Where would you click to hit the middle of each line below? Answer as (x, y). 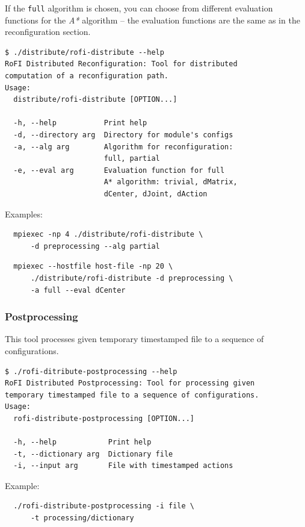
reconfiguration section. (48, 32)
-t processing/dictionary (82, 518)
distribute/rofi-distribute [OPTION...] (95, 100)
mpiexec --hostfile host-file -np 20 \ (93, 267)
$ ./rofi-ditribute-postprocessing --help (91, 371)
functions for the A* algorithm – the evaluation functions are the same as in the (152, 20)
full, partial (132, 159)
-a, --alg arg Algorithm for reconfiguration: (123, 147)
